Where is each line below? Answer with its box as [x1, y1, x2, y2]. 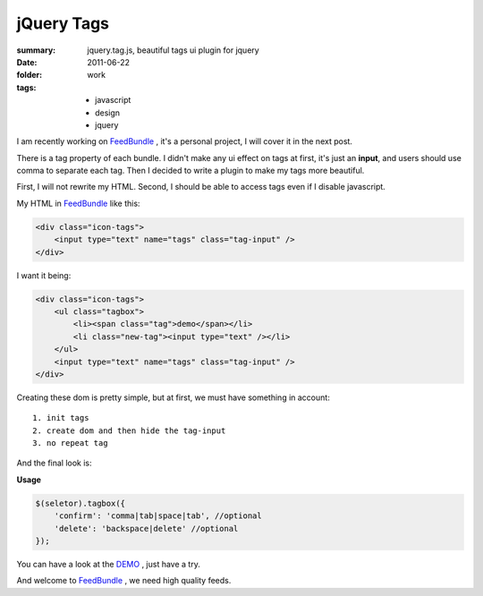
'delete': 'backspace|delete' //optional [54, 524, 239, 533]
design [95, 107, 121, 118]
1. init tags [32, 413, 89, 423]
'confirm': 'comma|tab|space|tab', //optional [54, 511, 263, 521]
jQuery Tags [16, 13, 110, 33]
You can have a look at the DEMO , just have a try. [16, 559, 200, 569]
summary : [16, 45, 56, 55]
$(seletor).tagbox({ [35, 498, 125, 508]
